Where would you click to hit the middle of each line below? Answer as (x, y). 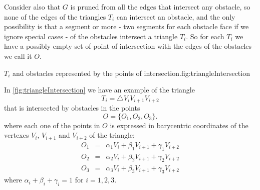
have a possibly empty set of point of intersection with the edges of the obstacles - (130, 46)
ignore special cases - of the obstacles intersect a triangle (91, 36)
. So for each (205, 36)
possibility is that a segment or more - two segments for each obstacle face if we (126, 26)
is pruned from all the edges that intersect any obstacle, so (160, 7)
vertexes (17, 135)
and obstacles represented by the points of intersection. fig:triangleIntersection (131, 73)
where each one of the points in (52, 125)
